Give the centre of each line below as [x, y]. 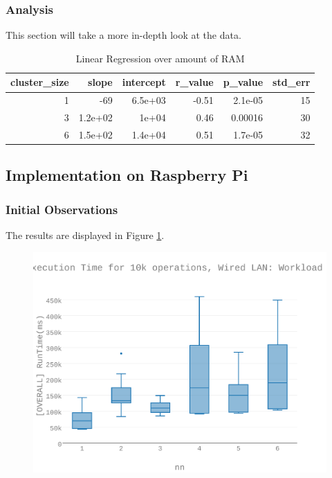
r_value [194, 82]
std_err [292, 82]
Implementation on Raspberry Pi [127, 175]
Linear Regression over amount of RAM [160, 58]
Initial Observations [62, 209]
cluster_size [40, 82]
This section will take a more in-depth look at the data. [123, 35]
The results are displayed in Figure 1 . [85, 235]
